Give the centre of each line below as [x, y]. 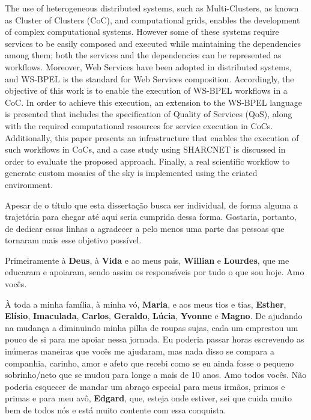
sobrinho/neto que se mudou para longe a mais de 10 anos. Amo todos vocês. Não [156, 375]
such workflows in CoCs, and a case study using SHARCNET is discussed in [145, 149]
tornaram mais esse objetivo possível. [73, 240]
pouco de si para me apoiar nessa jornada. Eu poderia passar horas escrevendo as [155, 339]
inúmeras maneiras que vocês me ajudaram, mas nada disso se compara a [140, 351]
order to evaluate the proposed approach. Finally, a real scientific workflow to [147, 161]
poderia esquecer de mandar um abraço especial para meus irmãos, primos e [145, 386]
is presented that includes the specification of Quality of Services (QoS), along [149, 114]
